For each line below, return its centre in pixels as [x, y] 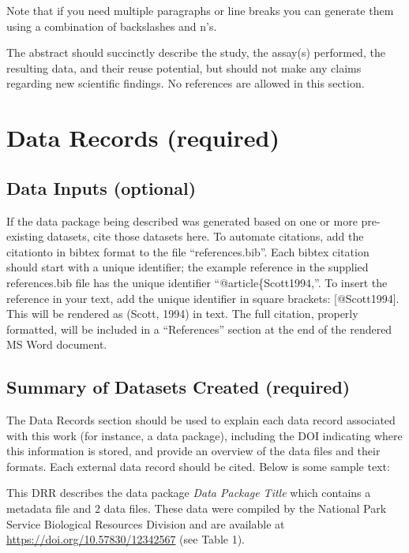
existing [25, 236]
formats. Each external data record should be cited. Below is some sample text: [198, 466]
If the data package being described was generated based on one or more [182, 220]
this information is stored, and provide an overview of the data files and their [193, 451]
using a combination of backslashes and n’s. [112, 26]
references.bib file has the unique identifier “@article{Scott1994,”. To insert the [197, 282]
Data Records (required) [143, 138]
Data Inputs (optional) [101, 187]
